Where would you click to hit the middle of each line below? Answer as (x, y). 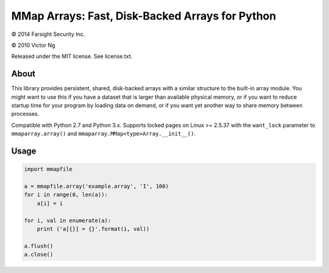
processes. (25, 114)
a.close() (39, 255)
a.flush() (39, 246)
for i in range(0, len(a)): (66, 195)
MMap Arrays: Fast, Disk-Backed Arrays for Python (144, 16)
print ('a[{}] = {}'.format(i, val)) (93, 229)
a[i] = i (50, 203)
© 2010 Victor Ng (33, 45)
